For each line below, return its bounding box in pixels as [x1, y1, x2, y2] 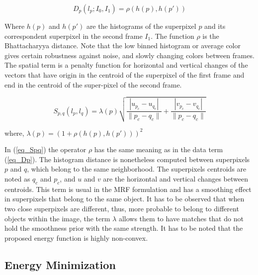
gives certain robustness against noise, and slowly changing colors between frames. [4, 50, 255, 60]
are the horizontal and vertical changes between [103, 174, 248, 184]
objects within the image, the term [4, 213, 110, 223]
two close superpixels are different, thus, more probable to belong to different [4, 203, 239, 214]
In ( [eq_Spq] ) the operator [4, 144, 86, 155]
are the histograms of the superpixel [86, 21, 196, 31]
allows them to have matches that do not [118, 213, 244, 223]
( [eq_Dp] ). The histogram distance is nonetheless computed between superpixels [4, 154, 250, 164]
